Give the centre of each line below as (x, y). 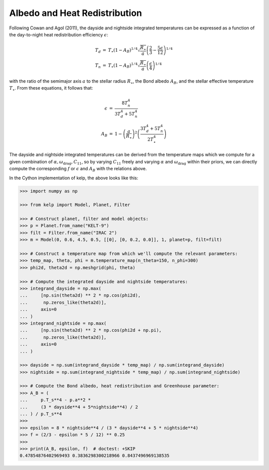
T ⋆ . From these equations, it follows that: (51, 89)
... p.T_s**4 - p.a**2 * (55, 400)
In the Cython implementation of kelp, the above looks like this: (74, 178)
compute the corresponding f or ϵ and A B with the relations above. (78, 169)
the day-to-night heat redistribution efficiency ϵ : (59, 34)
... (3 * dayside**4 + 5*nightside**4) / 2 (79, 407)
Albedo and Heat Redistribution (75, 13)
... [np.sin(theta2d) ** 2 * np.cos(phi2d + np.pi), (91, 330)
